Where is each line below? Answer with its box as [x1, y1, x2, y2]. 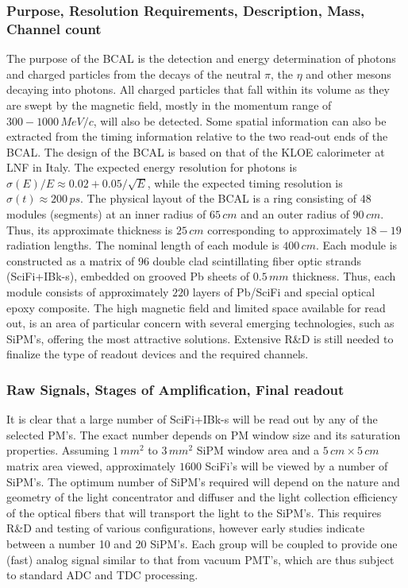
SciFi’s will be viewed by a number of [205, 458, 388, 474]
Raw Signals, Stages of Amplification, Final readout [6, 379, 344, 399]
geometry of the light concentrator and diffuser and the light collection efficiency [6, 489, 398, 505]
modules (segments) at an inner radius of [6, 206, 206, 222]
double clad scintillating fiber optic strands [152, 252, 362, 269]
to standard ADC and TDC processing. [6, 567, 198, 583]
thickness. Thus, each [292, 268, 396, 284]
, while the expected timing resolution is [147, 174, 343, 191]
